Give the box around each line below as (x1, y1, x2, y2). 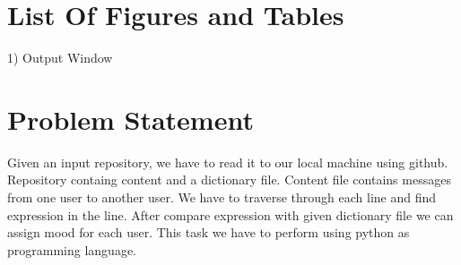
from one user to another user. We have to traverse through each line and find (7, 188, 437, 207)
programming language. (7, 240, 136, 259)
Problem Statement (7, 100, 254, 137)
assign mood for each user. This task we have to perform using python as (7, 223, 410, 242)
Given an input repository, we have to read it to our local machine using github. (7, 152, 448, 171)
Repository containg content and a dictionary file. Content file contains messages (7, 170, 451, 189)
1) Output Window (7, 48, 113, 67)
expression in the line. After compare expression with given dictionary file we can (7, 205, 454, 224)
